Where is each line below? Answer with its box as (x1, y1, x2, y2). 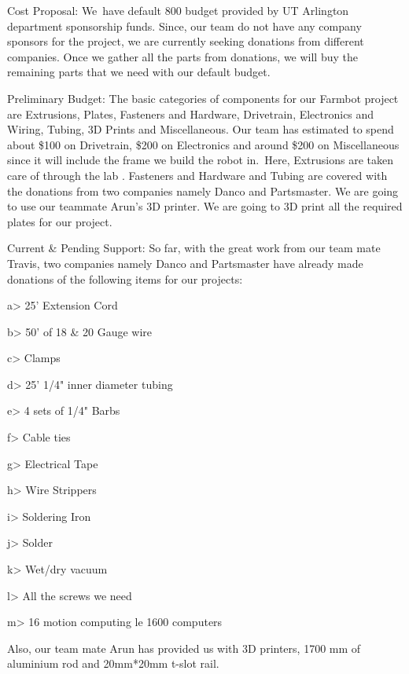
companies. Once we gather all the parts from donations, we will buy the (7, 48, 358, 64)
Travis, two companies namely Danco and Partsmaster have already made (7, 255, 363, 271)
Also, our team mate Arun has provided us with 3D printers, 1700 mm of (7, 639, 361, 656)
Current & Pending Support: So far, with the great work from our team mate (7, 240, 381, 256)
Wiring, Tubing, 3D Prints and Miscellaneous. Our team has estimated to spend (7, 121, 394, 137)
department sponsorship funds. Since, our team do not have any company (7, 17, 362, 34)
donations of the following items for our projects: (7, 270, 243, 287)
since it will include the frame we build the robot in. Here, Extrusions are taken (7, 152, 394, 168)
